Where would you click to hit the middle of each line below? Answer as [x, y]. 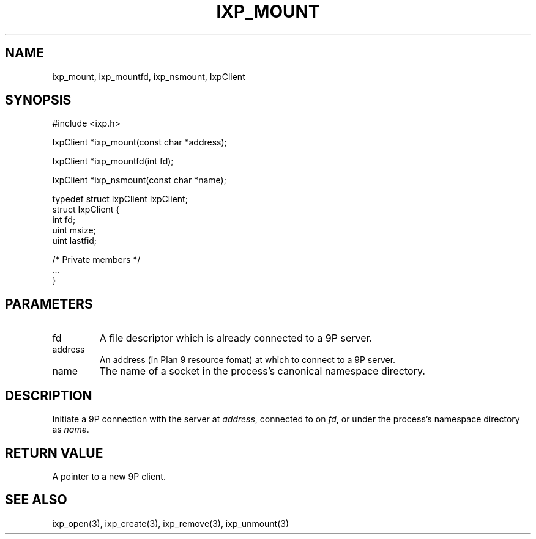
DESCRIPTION [49, 395]
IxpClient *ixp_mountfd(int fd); [113, 161]
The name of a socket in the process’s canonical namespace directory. [262, 371]
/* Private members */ [96, 260]
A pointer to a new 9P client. [109, 476]
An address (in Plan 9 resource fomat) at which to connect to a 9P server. [248, 360]
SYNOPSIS [38, 100]
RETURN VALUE [54, 453]
